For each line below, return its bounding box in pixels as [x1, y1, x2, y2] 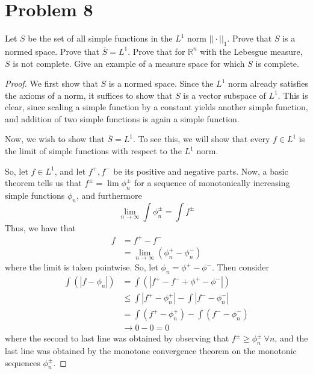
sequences [5, 356, 40, 369]
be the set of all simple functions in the [28, 32, 173, 45]
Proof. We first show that [5, 77, 98, 90]
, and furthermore [76, 189, 142, 202]
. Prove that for [128, 45, 185, 57]
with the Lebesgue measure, [200, 45, 303, 57]
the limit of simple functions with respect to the [5, 145, 182, 157]
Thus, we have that [5, 221, 76, 234]
